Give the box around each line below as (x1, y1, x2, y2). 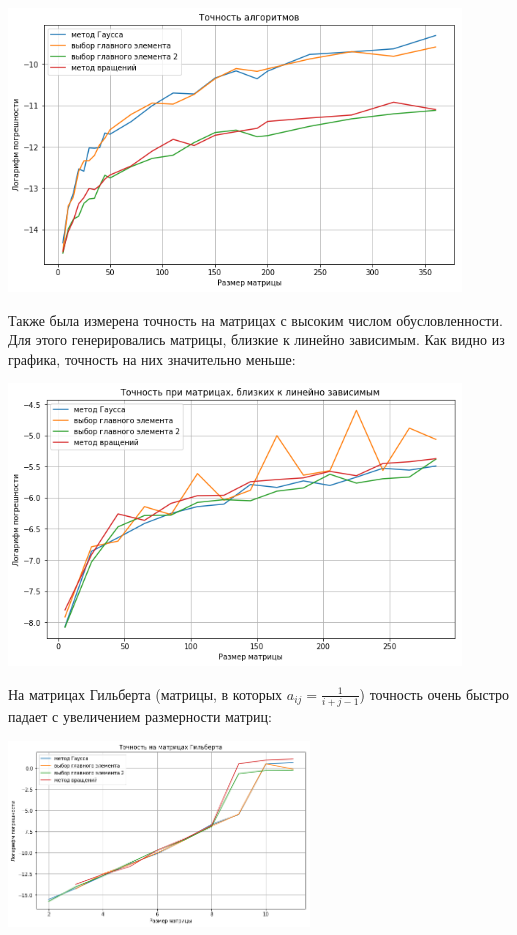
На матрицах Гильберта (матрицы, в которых (8, 683, 283, 704)
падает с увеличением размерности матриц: (8, 705, 272, 726)
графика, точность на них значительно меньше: (8, 348, 296, 369)
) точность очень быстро (359, 683, 509, 704)
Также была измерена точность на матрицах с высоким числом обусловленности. (8, 309, 503, 330)
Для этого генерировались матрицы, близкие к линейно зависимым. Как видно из (8, 329, 505, 350)
